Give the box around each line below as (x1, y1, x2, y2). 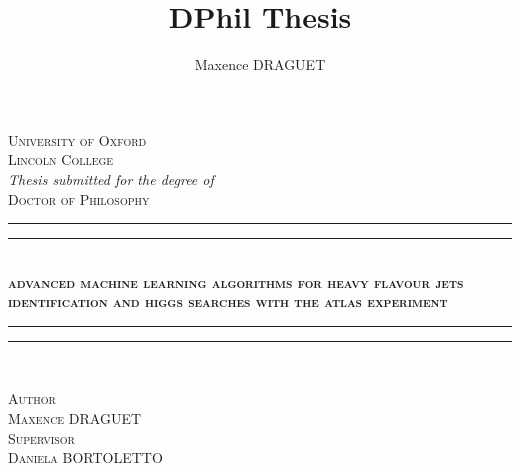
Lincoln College (8, 149, 114, 170)
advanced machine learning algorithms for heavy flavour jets (8, 271, 464, 292)
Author (8, 388, 56, 409)
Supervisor (8, 427, 75, 448)
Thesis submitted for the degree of (8, 168, 214, 189)
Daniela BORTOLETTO (8, 447, 163, 468)
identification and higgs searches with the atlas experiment (8, 291, 448, 312)
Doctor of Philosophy (8, 188, 150, 209)
